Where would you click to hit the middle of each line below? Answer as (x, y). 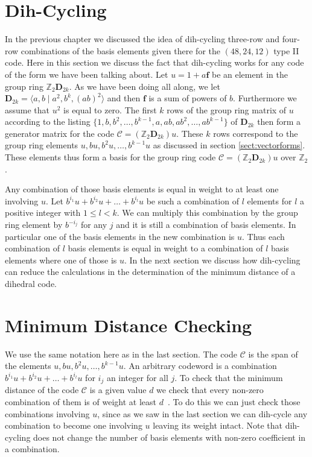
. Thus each (263, 236)
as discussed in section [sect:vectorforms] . (229, 145)
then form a (279, 121)
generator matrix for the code (59, 133)
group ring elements (42, 145)
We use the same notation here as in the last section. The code (121, 354)
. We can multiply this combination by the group (207, 213)
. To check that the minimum (229, 377)
